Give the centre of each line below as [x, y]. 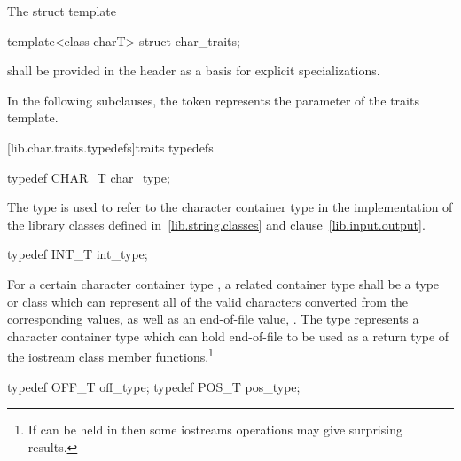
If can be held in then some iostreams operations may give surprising [215, 430]
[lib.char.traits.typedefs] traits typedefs [110, 147]
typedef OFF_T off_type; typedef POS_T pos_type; [154, 386]
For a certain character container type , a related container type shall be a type [223, 283]
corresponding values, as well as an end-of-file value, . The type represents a [213, 319]
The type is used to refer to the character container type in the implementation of [230, 207]
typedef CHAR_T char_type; [89, 177]
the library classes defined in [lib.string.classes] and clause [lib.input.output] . [216, 224]
